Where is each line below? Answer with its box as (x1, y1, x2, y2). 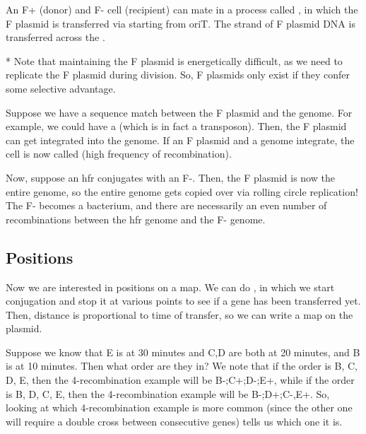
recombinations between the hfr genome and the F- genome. (6, 211, 266, 226)
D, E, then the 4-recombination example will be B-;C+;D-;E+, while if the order (6, 373, 355, 387)
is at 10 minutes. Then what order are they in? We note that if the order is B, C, (6, 358, 358, 373)
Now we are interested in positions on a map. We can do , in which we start (6, 279, 335, 294)
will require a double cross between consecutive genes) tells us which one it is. (6, 414, 343, 428)
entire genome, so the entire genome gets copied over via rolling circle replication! (6, 184, 358, 199)
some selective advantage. (6, 81, 116, 95)
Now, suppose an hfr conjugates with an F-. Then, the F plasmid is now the (6, 170, 335, 184)
